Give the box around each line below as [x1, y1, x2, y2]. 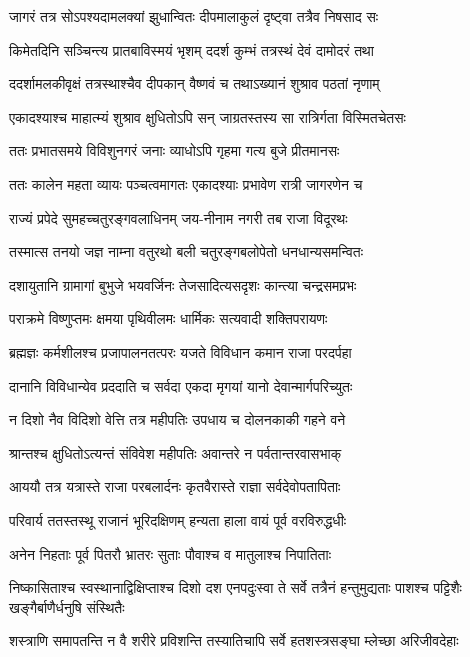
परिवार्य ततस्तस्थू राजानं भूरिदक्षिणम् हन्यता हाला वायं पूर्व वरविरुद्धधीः [9, 509, 347, 530]
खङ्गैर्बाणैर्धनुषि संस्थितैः [9, 596, 125, 617]
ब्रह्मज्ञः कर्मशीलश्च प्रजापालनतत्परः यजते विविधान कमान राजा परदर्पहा [9, 341, 352, 362]
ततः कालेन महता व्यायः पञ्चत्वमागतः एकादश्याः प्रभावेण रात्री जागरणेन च [9, 173, 363, 194]
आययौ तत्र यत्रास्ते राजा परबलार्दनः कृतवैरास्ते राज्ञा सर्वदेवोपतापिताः [9, 476, 341, 497]
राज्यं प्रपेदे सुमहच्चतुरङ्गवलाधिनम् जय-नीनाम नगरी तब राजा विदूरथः [9, 207, 348, 228]
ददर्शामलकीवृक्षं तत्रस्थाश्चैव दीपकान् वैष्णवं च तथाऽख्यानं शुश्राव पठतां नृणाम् [9, 73, 380, 94]
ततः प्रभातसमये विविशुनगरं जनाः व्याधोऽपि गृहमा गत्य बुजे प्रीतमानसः [9, 140, 340, 161]
